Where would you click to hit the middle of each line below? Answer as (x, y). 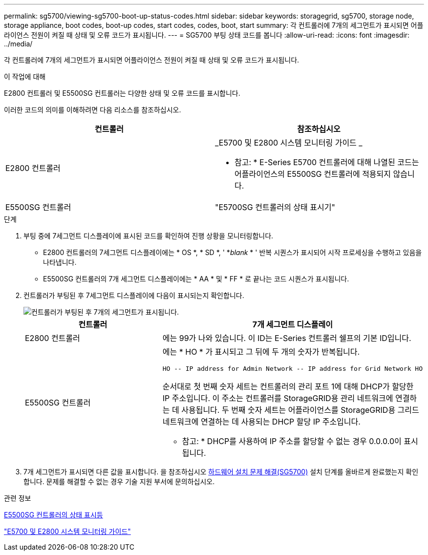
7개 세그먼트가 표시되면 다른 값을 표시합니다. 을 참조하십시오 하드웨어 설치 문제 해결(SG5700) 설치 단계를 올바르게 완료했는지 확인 (221, 472)
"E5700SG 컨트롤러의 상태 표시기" (275, 207)
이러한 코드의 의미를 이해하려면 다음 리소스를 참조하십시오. (93, 110)
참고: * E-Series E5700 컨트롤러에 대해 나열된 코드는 (327, 162)
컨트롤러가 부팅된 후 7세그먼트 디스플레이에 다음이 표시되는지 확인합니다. (134, 295)
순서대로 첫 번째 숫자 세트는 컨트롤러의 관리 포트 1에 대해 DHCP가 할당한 (288, 386)
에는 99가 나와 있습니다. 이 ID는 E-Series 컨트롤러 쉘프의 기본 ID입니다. (287, 338)
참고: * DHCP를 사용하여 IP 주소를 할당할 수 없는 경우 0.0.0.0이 (292, 441)
